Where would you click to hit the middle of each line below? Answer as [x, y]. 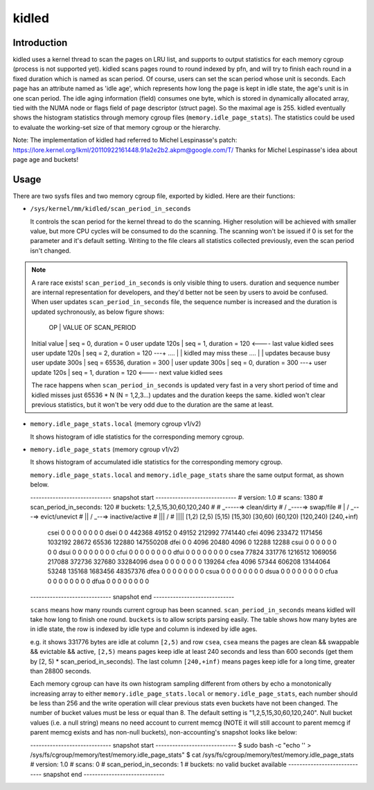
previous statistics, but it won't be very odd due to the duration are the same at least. [153, 404]
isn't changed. [51, 251]
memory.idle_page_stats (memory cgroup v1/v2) [105, 449]
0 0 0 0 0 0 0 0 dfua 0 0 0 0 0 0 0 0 [98, 581]
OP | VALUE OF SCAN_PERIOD [92, 328]
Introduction [40, 43]
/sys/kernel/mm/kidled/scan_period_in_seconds [110, 209]
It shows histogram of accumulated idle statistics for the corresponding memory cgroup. [157, 462]
